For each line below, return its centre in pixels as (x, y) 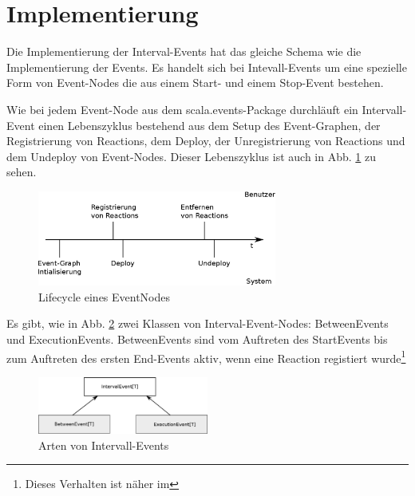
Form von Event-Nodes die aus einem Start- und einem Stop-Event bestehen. (195, 83)
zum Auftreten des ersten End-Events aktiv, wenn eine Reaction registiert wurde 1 (206, 356)
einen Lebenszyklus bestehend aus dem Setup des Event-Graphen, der (209, 125)
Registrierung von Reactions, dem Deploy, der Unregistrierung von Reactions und (206, 141)
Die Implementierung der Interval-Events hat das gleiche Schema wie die (184, 51)
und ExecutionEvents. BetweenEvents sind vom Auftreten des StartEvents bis (197, 339)
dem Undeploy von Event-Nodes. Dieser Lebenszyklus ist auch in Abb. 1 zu (192, 156)
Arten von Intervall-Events (104, 445)
